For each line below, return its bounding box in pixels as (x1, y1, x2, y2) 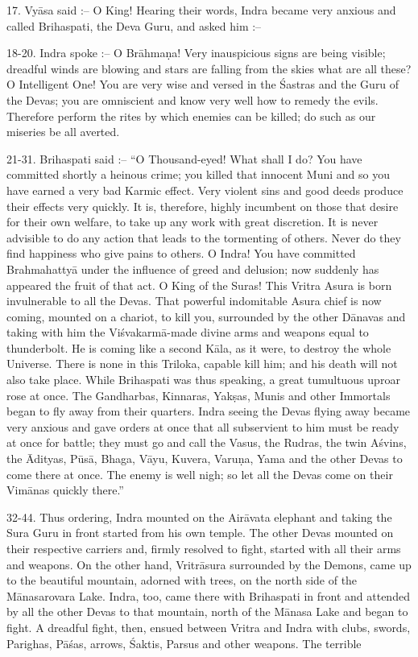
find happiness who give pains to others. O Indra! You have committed (6, 245, 356, 262)
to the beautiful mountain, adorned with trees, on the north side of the (6, 572, 358, 589)
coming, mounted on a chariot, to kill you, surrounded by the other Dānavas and (6, 308, 406, 324)
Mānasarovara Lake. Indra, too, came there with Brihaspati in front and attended (6, 587, 410, 604)
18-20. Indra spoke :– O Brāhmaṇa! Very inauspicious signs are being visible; (6, 44, 386, 61)
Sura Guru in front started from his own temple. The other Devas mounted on (6, 524, 394, 541)
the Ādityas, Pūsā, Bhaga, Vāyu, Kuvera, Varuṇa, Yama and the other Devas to (6, 450, 403, 467)
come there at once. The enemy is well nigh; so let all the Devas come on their (6, 465, 393, 482)
